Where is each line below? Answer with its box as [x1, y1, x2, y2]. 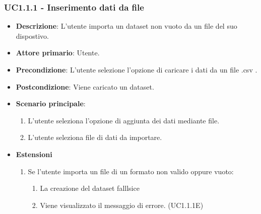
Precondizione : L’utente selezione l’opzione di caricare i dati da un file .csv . [16, 64, 257, 75]
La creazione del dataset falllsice [40, 183, 140, 193]
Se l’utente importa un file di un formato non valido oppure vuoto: [28, 166, 234, 176]
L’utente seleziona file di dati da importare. [28, 132, 162, 142]
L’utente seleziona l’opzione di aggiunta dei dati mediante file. [28, 115, 220, 125]
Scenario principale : [16, 98, 86, 109]
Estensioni [16, 149, 52, 159]
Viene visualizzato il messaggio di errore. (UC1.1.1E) [40, 199, 204, 210]
